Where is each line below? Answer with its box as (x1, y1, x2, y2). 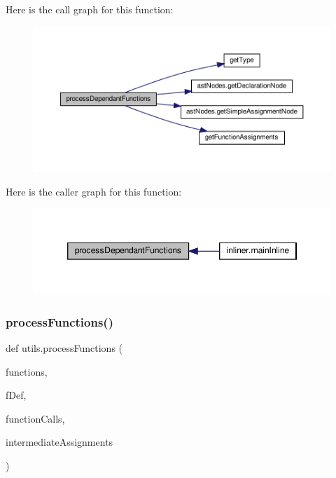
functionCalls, (6, 411, 65, 425)
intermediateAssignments (6, 435, 113, 449)
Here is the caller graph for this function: (6, 184, 182, 198)
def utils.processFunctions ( (6, 341, 123, 355)
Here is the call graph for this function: (6, 2, 174, 16)
